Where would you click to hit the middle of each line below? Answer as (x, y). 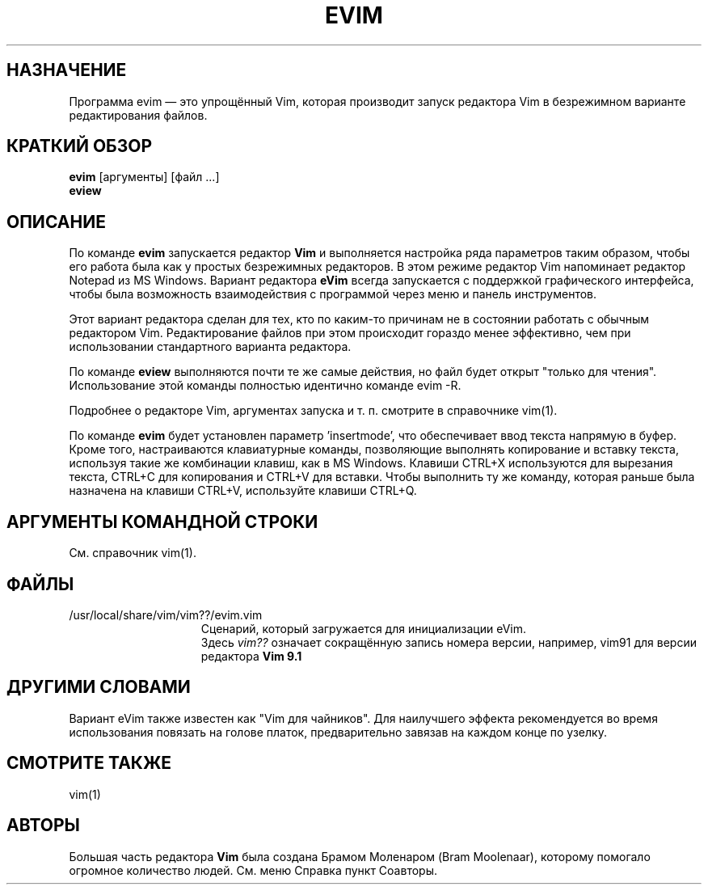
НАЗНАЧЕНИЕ (67, 70)
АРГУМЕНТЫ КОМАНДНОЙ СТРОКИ (162, 522)
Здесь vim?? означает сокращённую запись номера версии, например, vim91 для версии (449, 642)
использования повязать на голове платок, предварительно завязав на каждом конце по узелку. (338, 732)
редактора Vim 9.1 (251, 656)
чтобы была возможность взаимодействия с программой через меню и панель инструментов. (333, 294)
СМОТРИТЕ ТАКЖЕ (89, 763)
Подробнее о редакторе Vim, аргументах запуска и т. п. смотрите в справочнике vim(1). (313, 411)
